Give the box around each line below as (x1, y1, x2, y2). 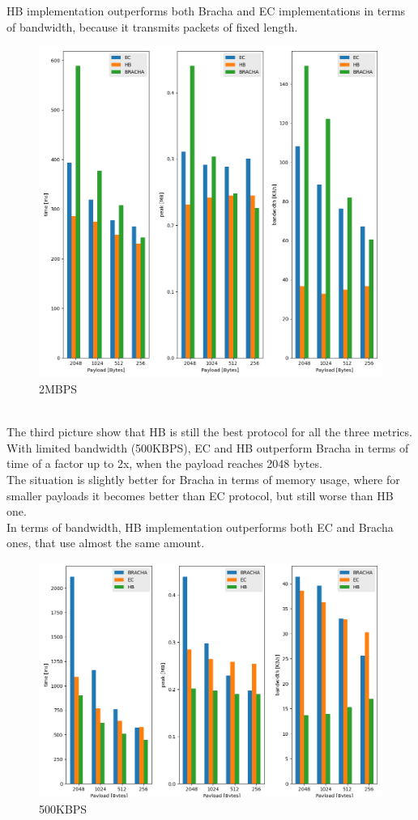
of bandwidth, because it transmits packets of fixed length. (6, 18, 298, 35)
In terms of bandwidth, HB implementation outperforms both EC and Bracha (6, 518, 394, 535)
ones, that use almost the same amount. (6, 534, 205, 551)
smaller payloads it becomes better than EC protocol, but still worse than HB (6, 486, 394, 503)
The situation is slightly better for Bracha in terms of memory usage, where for (6, 470, 400, 487)
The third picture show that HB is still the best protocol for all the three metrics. (6, 423, 412, 440)
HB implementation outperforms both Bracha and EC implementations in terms (6, 2, 406, 19)
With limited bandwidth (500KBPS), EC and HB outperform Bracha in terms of (6, 439, 409, 456)
